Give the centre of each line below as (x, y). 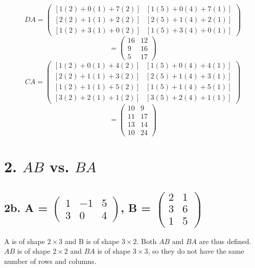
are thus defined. (225, 241)
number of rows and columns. (50, 261)
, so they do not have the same (196, 251)
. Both (147, 241)
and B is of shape (92, 241)
